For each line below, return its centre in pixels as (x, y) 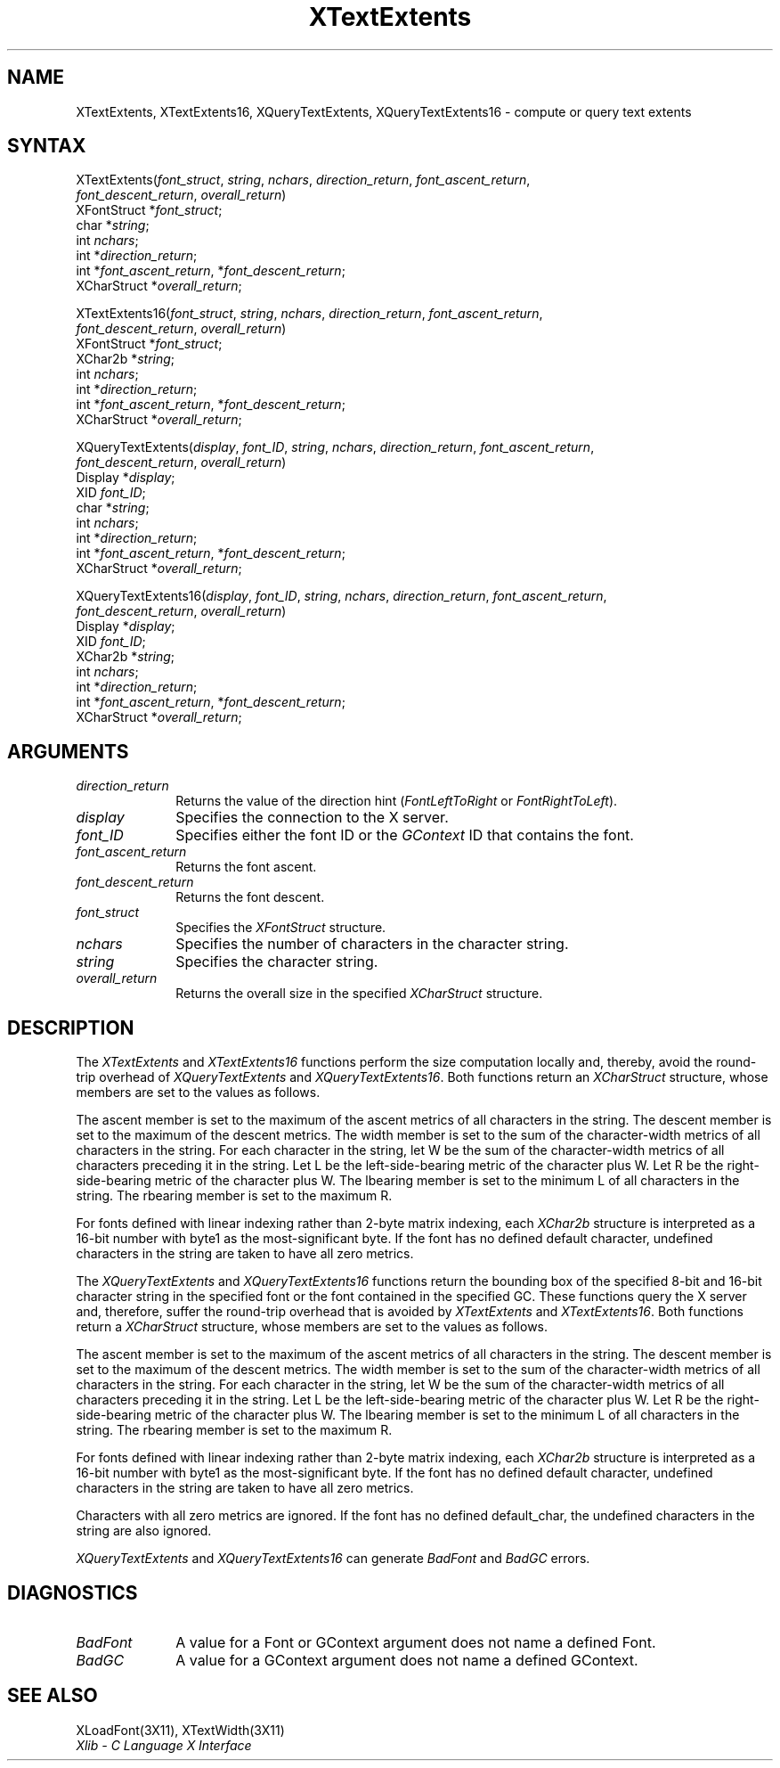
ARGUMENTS (68, 751)
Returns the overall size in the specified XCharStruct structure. (359, 994)
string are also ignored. (144, 1531)
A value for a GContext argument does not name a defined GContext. (407, 1660)
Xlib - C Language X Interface (164, 1745)
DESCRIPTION (71, 1027)
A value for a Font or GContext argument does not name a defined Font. (416, 1642)
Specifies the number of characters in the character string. (372, 944)
